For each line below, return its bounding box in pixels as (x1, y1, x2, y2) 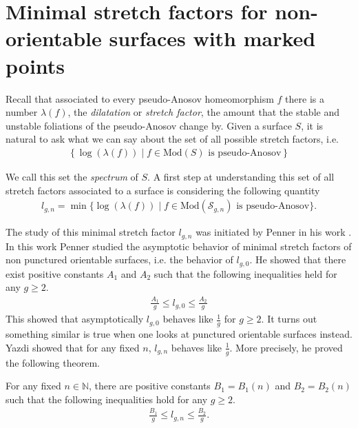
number (6, 105, 38, 119)
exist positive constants (6, 266, 104, 281)
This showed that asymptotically (6, 312, 144, 326)
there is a (285, 91, 324, 105)
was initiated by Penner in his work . (196, 225, 352, 239)
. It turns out (261, 312, 317, 326)
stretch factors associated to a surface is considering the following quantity (6, 183, 320, 197)
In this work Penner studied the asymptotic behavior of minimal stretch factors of (6, 238, 352, 253)
